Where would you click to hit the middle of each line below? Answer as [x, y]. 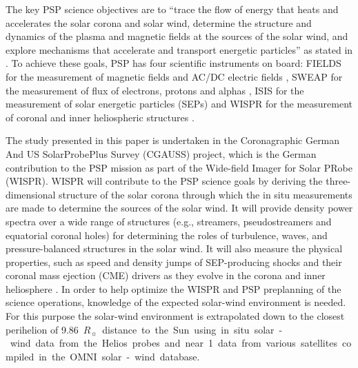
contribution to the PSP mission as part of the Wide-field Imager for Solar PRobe [179, 167]
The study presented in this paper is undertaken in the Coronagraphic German [173, 140]
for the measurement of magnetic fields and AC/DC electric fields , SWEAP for [174, 76]
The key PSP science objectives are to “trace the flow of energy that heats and [172, 9]
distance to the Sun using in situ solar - [192, 329]
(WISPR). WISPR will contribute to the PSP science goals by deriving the [164, 181]
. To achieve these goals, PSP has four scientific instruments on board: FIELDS [173, 63]
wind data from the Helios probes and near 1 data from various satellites [173, 343]
